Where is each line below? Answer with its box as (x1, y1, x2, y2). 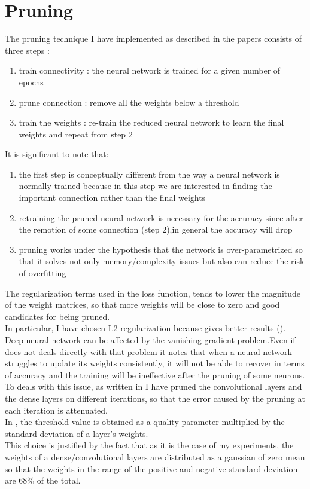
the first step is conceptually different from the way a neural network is (19, 167, 280, 180)
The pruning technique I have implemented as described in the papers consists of (5, 32, 302, 45)
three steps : (5, 44, 50, 56)
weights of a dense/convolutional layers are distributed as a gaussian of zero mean (5, 450, 305, 463)
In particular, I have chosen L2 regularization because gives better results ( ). (5, 322, 286, 334)
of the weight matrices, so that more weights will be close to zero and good (5, 298, 280, 311)
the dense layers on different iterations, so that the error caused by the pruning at (5, 392, 305, 404)
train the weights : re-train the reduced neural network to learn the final (19, 116, 284, 129)
